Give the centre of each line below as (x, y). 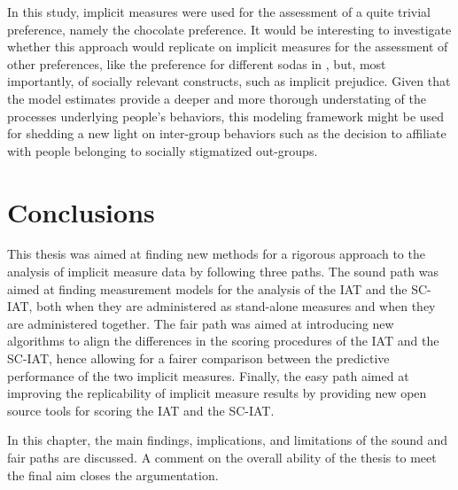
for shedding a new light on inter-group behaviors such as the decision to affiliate (227, 133)
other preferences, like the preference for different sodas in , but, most (197, 63)
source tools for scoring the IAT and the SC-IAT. (141, 410)
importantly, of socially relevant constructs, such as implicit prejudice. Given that (229, 81)
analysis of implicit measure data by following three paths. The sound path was (223, 272)
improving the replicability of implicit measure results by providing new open (217, 393)
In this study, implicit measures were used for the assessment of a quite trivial (219, 12)
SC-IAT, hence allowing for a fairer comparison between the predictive (198, 358)
